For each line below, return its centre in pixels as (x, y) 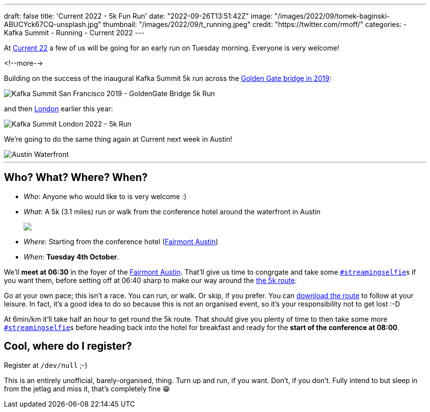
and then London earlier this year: (59, 109)
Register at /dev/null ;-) (46, 365)
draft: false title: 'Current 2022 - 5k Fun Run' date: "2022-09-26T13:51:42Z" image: (138, 16)
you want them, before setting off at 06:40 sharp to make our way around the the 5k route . (150, 280)
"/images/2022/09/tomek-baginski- (332, 16)
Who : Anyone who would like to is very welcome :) (105, 196)
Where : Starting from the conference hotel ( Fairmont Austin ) (121, 241)
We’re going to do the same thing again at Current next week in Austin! (118, 139)
